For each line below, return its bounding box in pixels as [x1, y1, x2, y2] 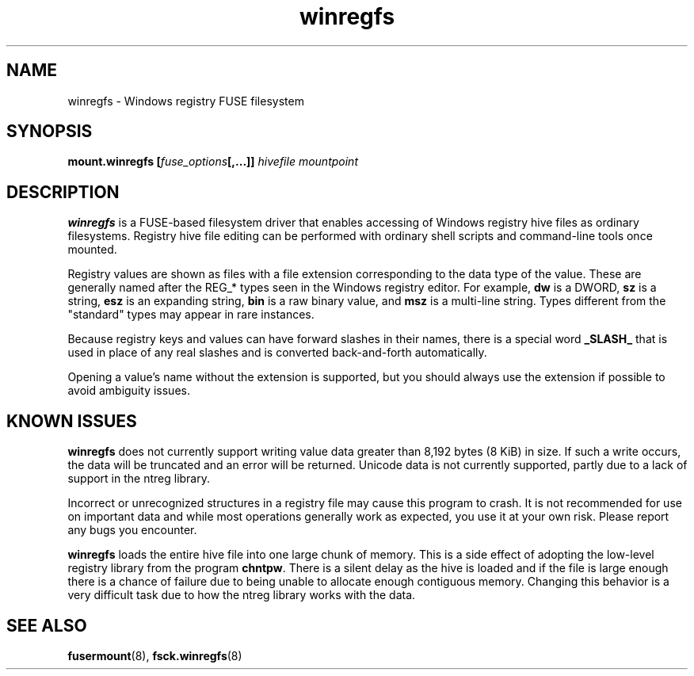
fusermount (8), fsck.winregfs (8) [67, 648, 242, 663]
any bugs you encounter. [67, 523, 197, 537]
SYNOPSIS [6, 121, 93, 142]
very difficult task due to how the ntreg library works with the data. [67, 588, 416, 602]
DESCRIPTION [6, 181, 120, 202]
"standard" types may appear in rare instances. [67, 307, 315, 322]
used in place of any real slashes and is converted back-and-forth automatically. [67, 346, 487, 360]
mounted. [67, 243, 117, 257]
